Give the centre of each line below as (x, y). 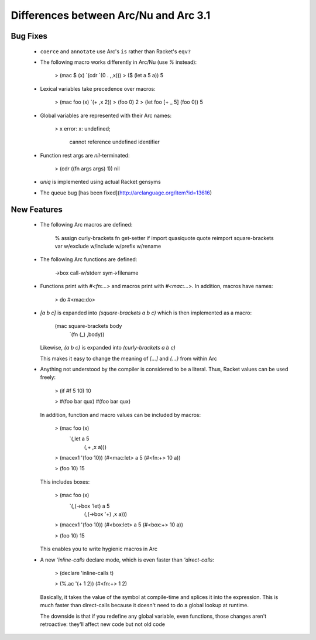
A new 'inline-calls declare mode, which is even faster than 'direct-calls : (127, 560)
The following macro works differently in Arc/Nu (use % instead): (118, 62)
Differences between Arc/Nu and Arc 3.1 (111, 15)
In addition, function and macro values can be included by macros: (121, 415)
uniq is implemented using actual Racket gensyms (100, 182)
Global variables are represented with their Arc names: (106, 115)
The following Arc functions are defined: (89, 259)
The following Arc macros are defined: (86, 225)
